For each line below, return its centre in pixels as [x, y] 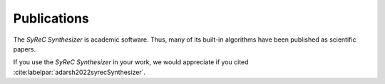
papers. [24, 49]
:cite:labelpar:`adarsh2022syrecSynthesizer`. [79, 72]
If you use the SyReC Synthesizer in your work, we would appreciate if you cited [131, 62]
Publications [51, 18]
